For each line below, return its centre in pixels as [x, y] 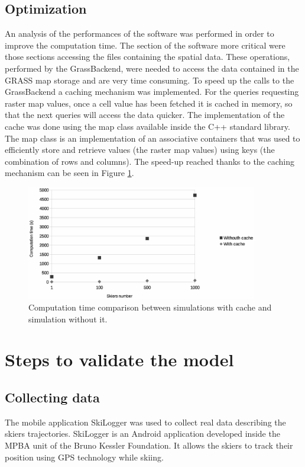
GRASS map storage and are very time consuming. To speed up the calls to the [150, 80]
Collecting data [52, 397]
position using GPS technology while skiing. [84, 457]
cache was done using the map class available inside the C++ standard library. [147, 126]
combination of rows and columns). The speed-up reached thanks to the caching [150, 161]
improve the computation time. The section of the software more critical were [145, 45]
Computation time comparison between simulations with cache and [150, 307]
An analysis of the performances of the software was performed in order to [139, 33]
